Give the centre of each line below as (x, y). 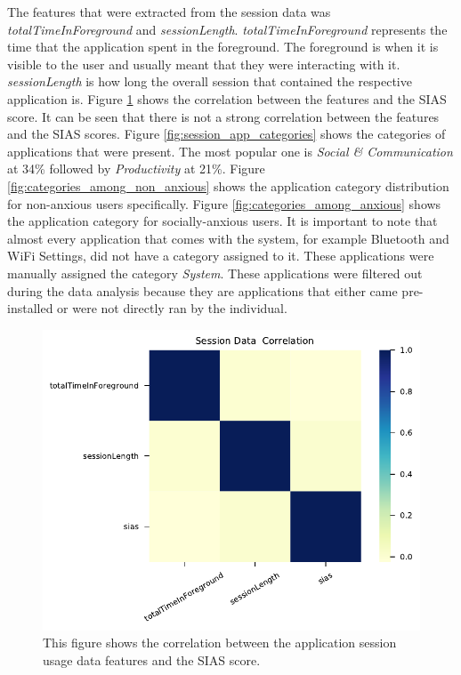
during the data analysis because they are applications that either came (202, 290)
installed (30, 308)
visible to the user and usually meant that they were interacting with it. (204, 64)
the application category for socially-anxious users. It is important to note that (222, 221)
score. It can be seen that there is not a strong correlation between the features (223, 116)
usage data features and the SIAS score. (152, 659)
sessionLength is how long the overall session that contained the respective (210, 81)
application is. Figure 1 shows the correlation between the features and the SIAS (227, 98)
